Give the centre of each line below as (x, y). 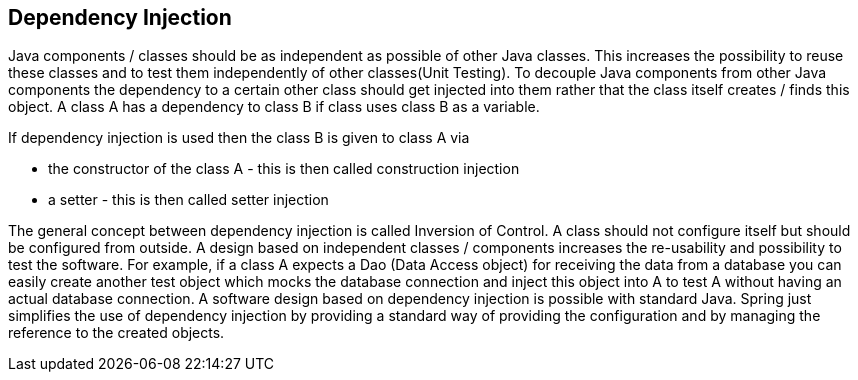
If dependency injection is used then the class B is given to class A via (239, 138)
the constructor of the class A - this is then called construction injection (284, 169)
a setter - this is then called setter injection (188, 200)
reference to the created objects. (116, 333)
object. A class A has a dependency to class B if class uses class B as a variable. (274, 107)
